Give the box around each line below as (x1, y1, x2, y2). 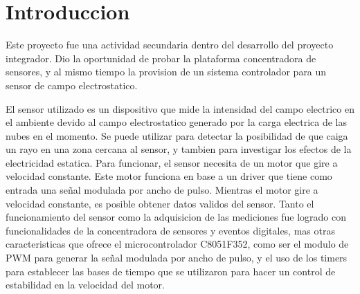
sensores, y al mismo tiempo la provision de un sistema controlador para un (6, 64, 327, 79)
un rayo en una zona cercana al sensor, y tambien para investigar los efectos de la (6, 142, 352, 156)
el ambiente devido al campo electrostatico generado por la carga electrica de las (6, 115, 348, 129)
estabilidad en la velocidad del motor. (6, 277, 165, 292)
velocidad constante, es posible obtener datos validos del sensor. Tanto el (6, 196, 314, 210)
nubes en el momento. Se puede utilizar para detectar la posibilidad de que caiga (6, 128, 348, 143)
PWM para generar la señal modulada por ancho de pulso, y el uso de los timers (6, 250, 348, 265)
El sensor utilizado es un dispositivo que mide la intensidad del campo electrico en (6, 101, 354, 116)
